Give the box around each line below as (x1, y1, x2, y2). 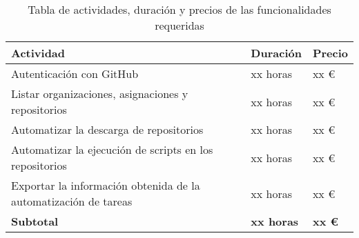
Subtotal (11, 213, 59, 229)
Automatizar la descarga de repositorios (11, 121, 204, 137)
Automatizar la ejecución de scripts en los (11, 141, 213, 157)
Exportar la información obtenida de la (11, 177, 200, 193)
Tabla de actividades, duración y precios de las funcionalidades (28, 1, 331, 17)
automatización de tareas (11, 193, 133, 209)
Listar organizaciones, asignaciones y (11, 86, 188, 101)
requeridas (155, 17, 204, 33)
